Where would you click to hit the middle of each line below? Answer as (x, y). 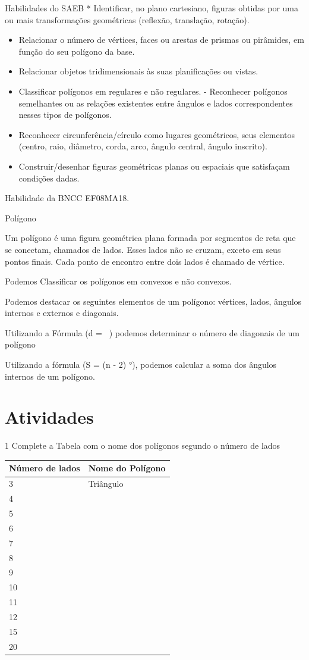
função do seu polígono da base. (77, 51)
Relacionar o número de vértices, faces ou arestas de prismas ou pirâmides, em (161, 40)
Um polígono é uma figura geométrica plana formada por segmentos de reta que (150, 238)
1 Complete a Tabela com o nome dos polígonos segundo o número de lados (143, 445)
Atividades (49, 417)
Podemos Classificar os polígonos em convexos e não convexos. (118, 281)
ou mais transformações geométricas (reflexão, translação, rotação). (127, 19)
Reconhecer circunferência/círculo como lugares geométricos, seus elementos (157, 134)
